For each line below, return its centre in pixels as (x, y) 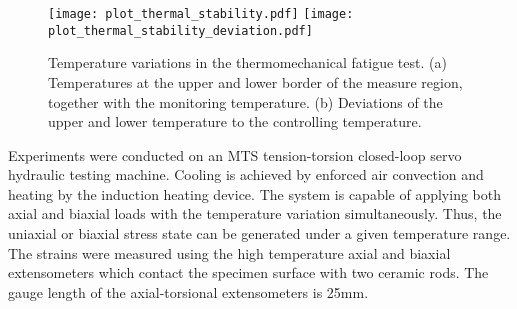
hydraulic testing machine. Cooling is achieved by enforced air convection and (246, 174)
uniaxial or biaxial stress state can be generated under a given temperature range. (259, 233)
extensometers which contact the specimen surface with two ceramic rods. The (248, 272)
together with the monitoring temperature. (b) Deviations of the (245, 101)
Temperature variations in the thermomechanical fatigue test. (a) (247, 62)
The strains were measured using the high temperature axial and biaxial (229, 252)
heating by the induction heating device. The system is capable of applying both (254, 193)
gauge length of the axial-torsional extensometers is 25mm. (188, 291)
